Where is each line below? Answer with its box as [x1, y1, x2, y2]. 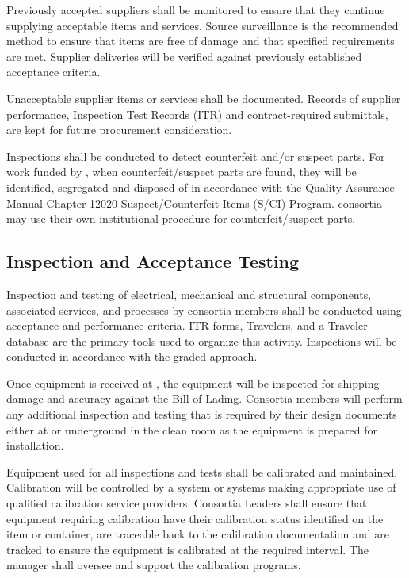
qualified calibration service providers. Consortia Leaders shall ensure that [6, 495, 367, 511]
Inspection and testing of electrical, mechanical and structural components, [6, 285, 372, 302]
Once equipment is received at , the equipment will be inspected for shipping [6, 374, 380, 391]
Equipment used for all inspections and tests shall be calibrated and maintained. [6, 463, 398, 480]
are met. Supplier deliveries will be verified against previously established [6, 48, 362, 64]
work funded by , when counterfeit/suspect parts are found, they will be [6, 163, 357, 180]
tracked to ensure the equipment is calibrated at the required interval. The [6, 541, 369, 557]
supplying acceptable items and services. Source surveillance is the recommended [6, 17, 399, 33]
